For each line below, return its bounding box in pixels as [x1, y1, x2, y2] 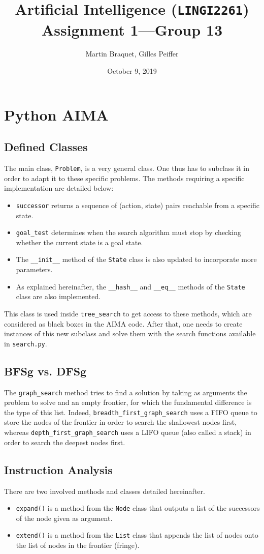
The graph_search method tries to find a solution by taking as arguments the [4, 387, 247, 397]
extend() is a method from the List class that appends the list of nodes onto [16, 530, 258, 540]
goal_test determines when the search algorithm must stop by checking [16, 227, 242, 238]
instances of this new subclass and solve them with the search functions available [4, 328, 256, 339]
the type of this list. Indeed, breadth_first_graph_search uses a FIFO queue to [4, 406, 257, 417]
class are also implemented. [16, 291, 101, 302]
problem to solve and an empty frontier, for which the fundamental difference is [4, 397, 252, 407]
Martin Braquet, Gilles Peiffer [85, 48, 179, 59]
